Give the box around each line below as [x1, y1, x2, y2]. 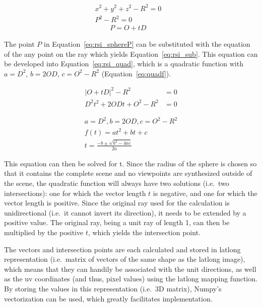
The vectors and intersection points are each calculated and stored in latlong [4, 244, 241, 254]
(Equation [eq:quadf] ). [101, 68, 171, 78]
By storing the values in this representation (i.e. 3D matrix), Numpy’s [4, 283, 222, 293]
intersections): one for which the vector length [4, 187, 146, 198]
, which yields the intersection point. [88, 227, 201, 237]
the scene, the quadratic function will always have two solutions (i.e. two [4, 177, 229, 188]
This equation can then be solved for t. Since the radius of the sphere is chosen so [4, 158, 257, 168]
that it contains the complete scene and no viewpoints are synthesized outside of [4, 168, 252, 178]
